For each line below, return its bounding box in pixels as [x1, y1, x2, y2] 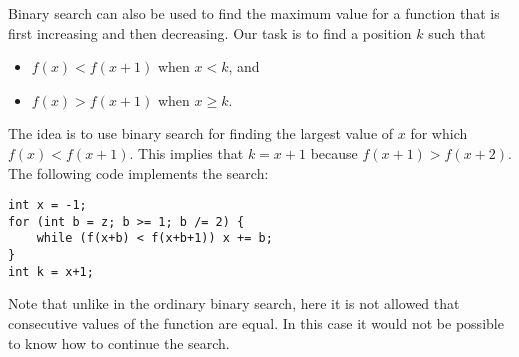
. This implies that [129, 142, 244, 163]
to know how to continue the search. [8, 332, 230, 353]
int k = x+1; [8, 264, 94, 279]
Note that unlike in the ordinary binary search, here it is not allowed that [8, 293, 460, 314]
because [310, 142, 358, 163]
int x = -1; [8, 198, 87, 213]
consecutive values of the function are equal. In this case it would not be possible [8, 313, 504, 334]
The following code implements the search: [8, 162, 269, 183]
